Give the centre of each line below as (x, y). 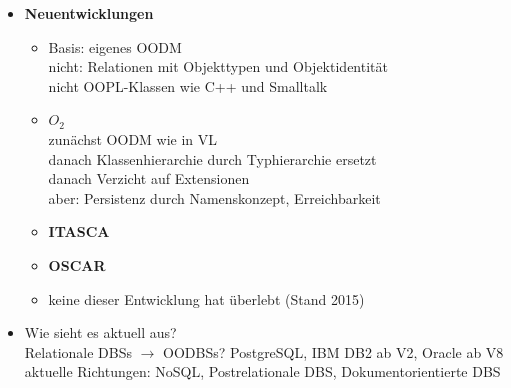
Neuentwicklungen (89, 13)
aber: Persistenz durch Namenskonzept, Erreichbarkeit (214, 197)
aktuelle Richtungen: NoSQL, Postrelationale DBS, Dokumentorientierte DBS (262, 371)
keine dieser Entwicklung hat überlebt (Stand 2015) (206, 298)
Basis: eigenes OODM (115, 46)
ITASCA (79, 231)
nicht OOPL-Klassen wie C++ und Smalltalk (188, 85)
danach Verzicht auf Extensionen (149, 178)
